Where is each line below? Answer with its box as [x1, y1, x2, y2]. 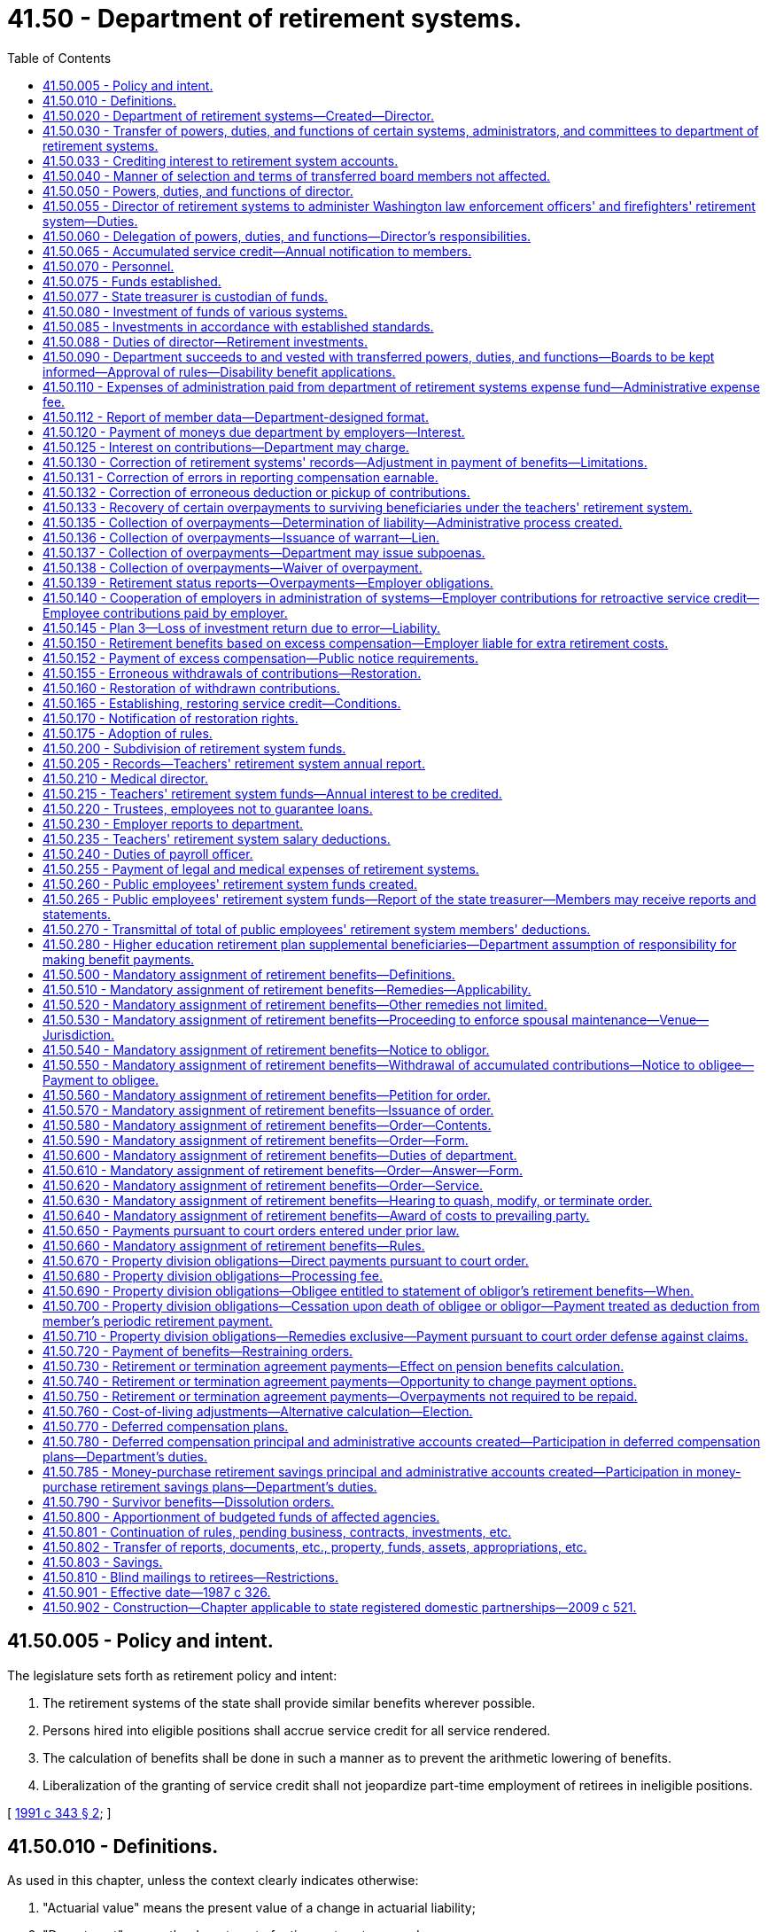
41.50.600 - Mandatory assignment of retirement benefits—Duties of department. [43, 1147, 517, 1163]
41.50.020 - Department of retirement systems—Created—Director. [43, 107, 434, 123]
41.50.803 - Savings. [43, 1554, 163, 1570]
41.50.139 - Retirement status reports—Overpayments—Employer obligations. [43, 574, 493, 590]
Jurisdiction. [43, 1026, 115, 1042]
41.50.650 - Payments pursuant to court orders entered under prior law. [43, 1222, 460, 1238]
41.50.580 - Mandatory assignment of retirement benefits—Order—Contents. [43, 1117, 492, 1133]
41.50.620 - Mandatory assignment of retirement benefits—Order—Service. [43, 1177, 484, 1193]
